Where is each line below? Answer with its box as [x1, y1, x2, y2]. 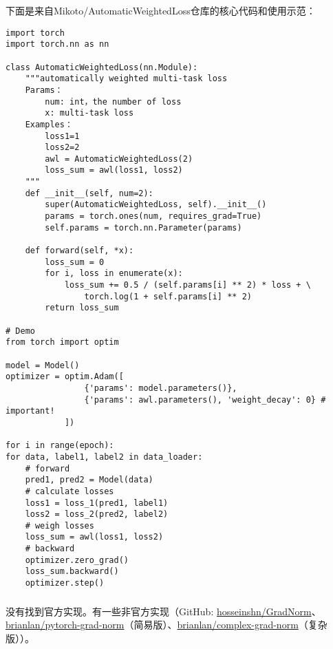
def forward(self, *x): [25, 246, 134, 256]
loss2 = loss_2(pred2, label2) [25, 509, 169, 520]
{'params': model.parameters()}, [84, 383, 237, 393]
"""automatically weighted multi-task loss [25, 74, 228, 84]
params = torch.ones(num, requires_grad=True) [45, 211, 262, 222]
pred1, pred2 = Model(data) [25, 475, 153, 485]
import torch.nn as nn [6, 39, 109, 50]
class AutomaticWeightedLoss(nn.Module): [6, 62, 198, 72]
